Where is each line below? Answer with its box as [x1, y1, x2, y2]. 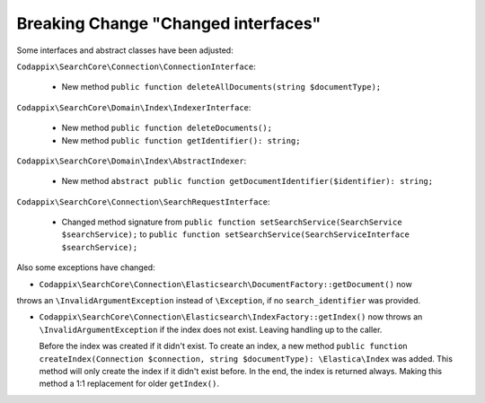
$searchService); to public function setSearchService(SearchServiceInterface [61, 229, 410, 240]
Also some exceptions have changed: [16, 262, 156, 273]
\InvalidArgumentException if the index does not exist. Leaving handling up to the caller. [39, 324, 383, 335]
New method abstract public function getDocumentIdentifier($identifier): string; [61, 176, 434, 187]
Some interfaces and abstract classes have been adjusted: [16, 45, 234, 56]
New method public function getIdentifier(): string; [61, 135, 301, 145]
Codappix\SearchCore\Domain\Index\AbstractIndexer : [16, 155, 247, 166]
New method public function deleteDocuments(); [61, 122, 273, 134]
